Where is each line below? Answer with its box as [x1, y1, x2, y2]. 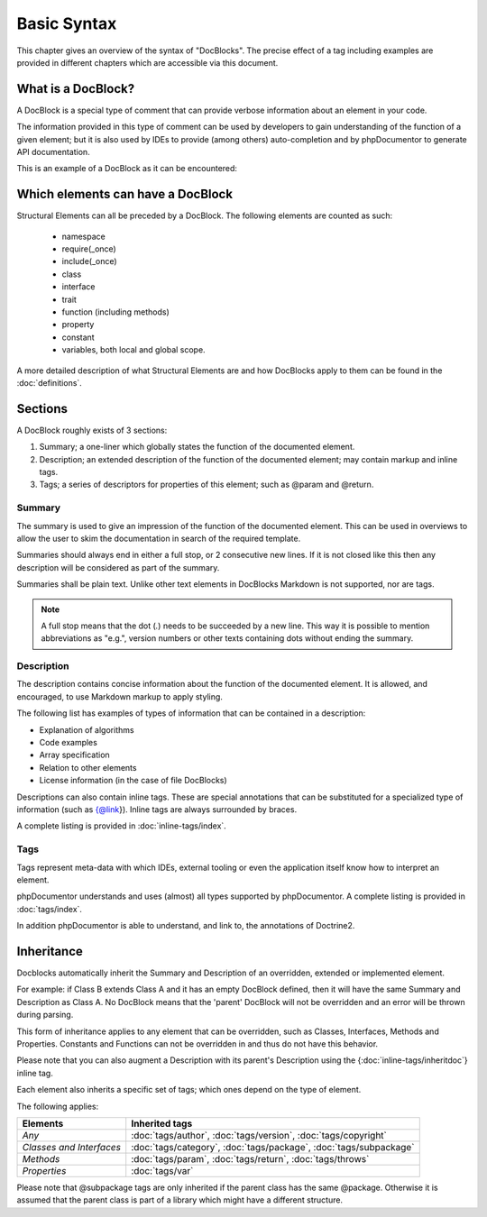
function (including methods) [61, 307, 170, 317]
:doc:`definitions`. [16, 378, 83, 388]
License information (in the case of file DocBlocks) [39, 775, 227, 786]
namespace [61, 231, 106, 242]
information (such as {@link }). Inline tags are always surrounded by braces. [16, 804, 298, 815]
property [61, 319, 95, 330]
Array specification [39, 749, 110, 761]
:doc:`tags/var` [131, 1164, 194, 1176]
